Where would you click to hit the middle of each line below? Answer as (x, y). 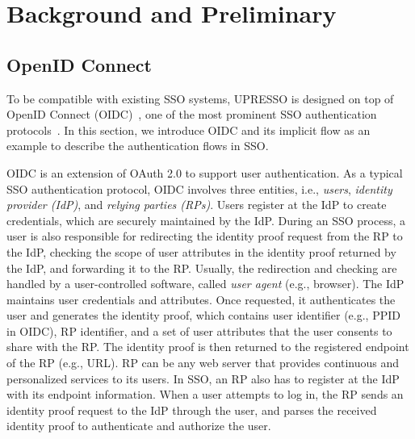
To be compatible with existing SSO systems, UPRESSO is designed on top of (200, 98)
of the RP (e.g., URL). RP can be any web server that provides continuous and (203, 363)
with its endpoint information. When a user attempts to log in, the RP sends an (205, 394)
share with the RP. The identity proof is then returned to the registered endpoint (208, 347)
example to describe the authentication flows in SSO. (138, 146)
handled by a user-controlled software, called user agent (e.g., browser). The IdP (205, 284)
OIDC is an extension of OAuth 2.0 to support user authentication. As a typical (205, 172)
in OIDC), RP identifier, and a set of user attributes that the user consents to (199, 330)
